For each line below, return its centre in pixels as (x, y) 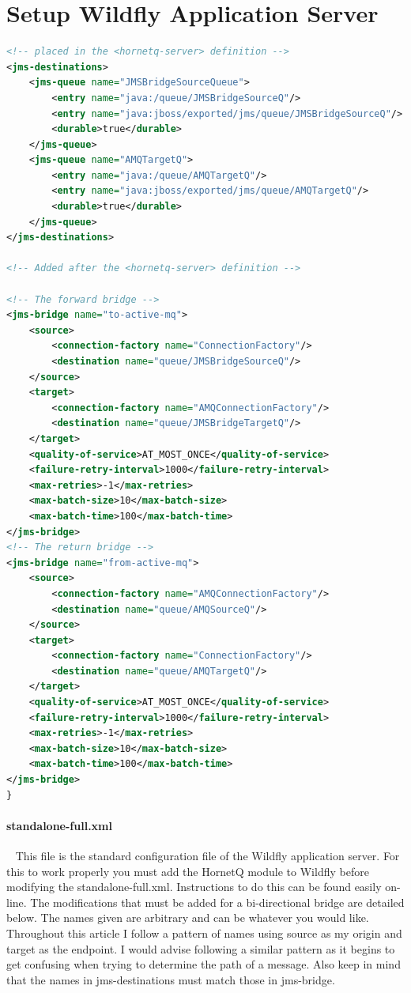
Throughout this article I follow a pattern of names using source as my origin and (204, 933)
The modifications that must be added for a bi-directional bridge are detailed (217, 902)
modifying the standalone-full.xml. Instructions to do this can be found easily (194, 887)
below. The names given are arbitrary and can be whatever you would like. (188, 917)
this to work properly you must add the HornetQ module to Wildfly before (188, 871)
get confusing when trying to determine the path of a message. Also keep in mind (204, 964)
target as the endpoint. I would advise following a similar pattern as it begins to (201, 948)
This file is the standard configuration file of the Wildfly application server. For (207, 856)
